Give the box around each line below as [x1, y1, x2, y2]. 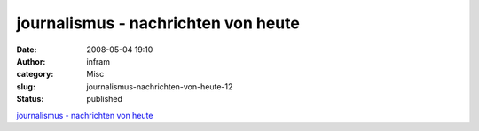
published [86, 94, 123, 104]
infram [86, 56, 111, 66]
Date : [16, 44, 37, 55]
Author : [16, 56, 46, 66]
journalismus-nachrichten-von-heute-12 [86, 81, 233, 92]
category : [16, 69, 54, 80]
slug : [16, 81, 35, 92]
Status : [16, 94, 44, 104]
